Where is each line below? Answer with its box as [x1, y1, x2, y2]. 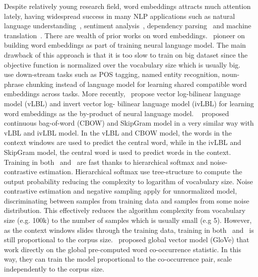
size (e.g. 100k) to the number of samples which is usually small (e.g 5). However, [4, 215, 252, 225]
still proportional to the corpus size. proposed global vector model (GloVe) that [4, 234, 250, 245]
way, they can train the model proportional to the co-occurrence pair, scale [4, 254, 232, 264]
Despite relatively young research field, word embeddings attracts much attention [4, 1, 251, 11]
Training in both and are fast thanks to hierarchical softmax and [4, 156, 208, 167]
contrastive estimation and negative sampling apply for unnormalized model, [4, 186, 237, 196]
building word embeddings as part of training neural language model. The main [4, 40, 246, 50]
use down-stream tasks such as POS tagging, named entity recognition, [4, 69, 220, 79]
